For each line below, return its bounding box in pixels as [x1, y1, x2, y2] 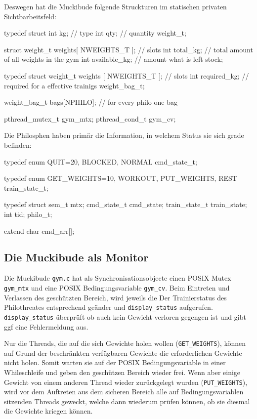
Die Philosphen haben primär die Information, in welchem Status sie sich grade [4, 130, 244, 140]
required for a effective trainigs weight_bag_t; [4, 80, 145, 90]
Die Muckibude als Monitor [4, 250, 149, 265]
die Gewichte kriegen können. [4, 406, 93, 416]
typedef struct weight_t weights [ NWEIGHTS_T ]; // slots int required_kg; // [4, 70, 249, 81]
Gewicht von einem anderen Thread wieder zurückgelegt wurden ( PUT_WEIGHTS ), [4, 377, 248, 387]
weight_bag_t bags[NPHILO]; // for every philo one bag [4, 97, 177, 107]
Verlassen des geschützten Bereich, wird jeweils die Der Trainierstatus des [4, 292, 227, 302]
